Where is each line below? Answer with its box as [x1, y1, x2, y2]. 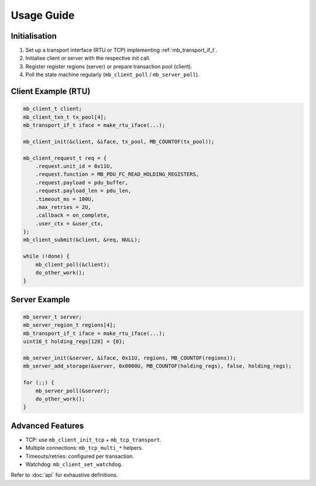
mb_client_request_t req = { [23, 155, 107, 161]
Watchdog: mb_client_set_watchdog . [25, 461, 123, 468]
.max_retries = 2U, [35, 204, 92, 210]
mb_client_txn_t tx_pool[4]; [23, 114, 107, 120]
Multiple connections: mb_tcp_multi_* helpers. [25, 444, 143, 451]
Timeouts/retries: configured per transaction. [25, 453, 135, 460]
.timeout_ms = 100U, [35, 196, 95, 202]
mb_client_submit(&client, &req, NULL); [23, 237, 140, 243]
